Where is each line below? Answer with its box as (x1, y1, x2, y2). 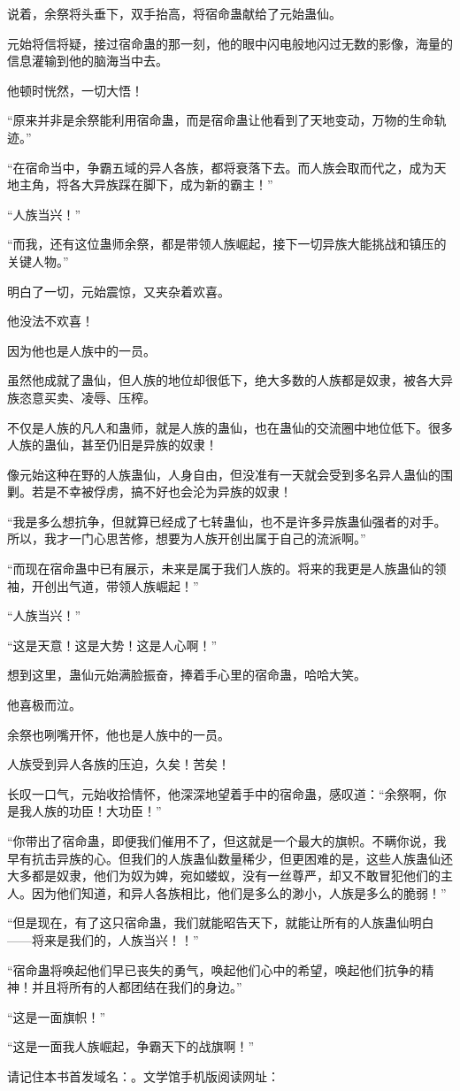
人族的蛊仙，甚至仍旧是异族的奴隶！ (7, 435, 218, 454)
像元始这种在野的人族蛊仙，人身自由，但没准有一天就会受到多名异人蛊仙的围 (7, 465, 453, 483)
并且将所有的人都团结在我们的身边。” (31, 978, 242, 996)
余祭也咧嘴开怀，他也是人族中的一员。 (7, 725, 230, 743)
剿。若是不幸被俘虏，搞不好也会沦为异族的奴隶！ (7, 482, 292, 501)
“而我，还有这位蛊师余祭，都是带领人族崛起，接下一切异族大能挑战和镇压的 (7, 234, 447, 253)
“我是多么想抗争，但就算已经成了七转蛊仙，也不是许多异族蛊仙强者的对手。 (7, 511, 447, 530)
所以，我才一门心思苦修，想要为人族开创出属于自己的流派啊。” (7, 529, 366, 548)
